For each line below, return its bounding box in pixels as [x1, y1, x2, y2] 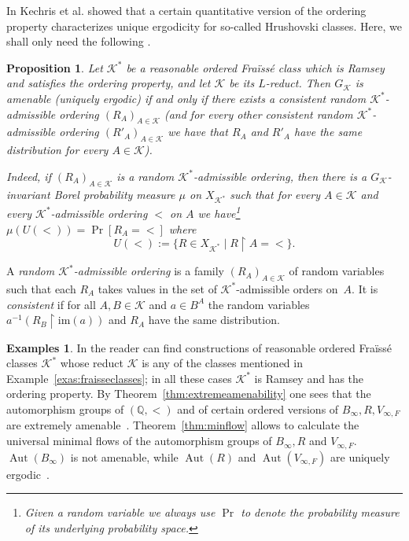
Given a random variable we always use [24, 504, 216, 521]
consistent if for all [6, 296, 96, 312]
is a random [116, 167, 175, 184]
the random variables [208, 296, 310, 312]
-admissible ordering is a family [73, 263, 225, 279]
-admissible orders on [236, 280, 338, 296]
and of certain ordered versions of [177, 401, 339, 417]
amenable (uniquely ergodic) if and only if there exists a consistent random [6, 90, 367, 106]
